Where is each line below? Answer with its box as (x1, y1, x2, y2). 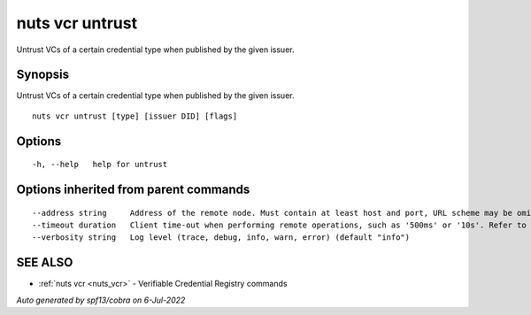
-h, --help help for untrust (32, 159, 168, 170)
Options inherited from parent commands (16, 182, 250, 197)
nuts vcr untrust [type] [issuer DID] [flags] (32, 111, 238, 121)
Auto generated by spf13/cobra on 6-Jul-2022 (16, 295, 186, 305)
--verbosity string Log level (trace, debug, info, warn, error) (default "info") (32, 233, 411, 242)
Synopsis (16, 67, 70, 82)
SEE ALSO (16, 255, 73, 270)
